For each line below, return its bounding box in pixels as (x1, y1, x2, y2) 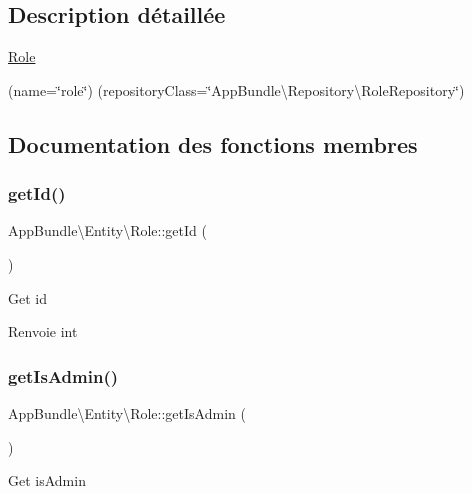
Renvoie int (8, 321, 78, 342)
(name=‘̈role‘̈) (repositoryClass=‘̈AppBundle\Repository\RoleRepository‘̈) (8, 79, 465, 100)
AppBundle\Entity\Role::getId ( (8, 220, 207, 241)
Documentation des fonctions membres (8, 128, 418, 159)
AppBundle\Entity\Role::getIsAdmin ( (8, 402, 246, 423)
